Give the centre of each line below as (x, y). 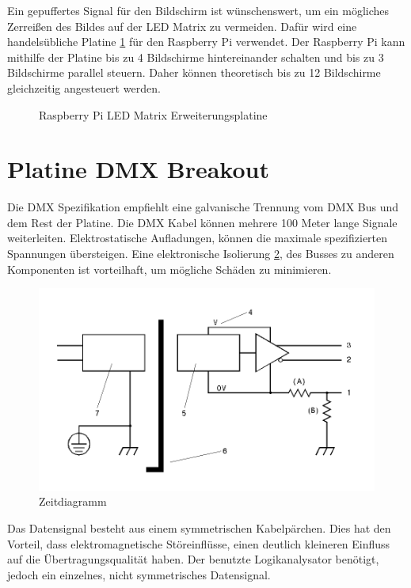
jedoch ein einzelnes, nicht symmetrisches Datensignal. (139, 574)
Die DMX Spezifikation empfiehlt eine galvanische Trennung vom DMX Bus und (203, 207)
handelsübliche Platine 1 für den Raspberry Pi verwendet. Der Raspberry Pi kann (206, 42)
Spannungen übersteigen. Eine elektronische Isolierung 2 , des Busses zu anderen (201, 254)
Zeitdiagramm (73, 501)
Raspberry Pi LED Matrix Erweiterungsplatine (153, 114)
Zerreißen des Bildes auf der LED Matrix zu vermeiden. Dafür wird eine (182, 26)
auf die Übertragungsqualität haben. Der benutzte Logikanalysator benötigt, (193, 559)
